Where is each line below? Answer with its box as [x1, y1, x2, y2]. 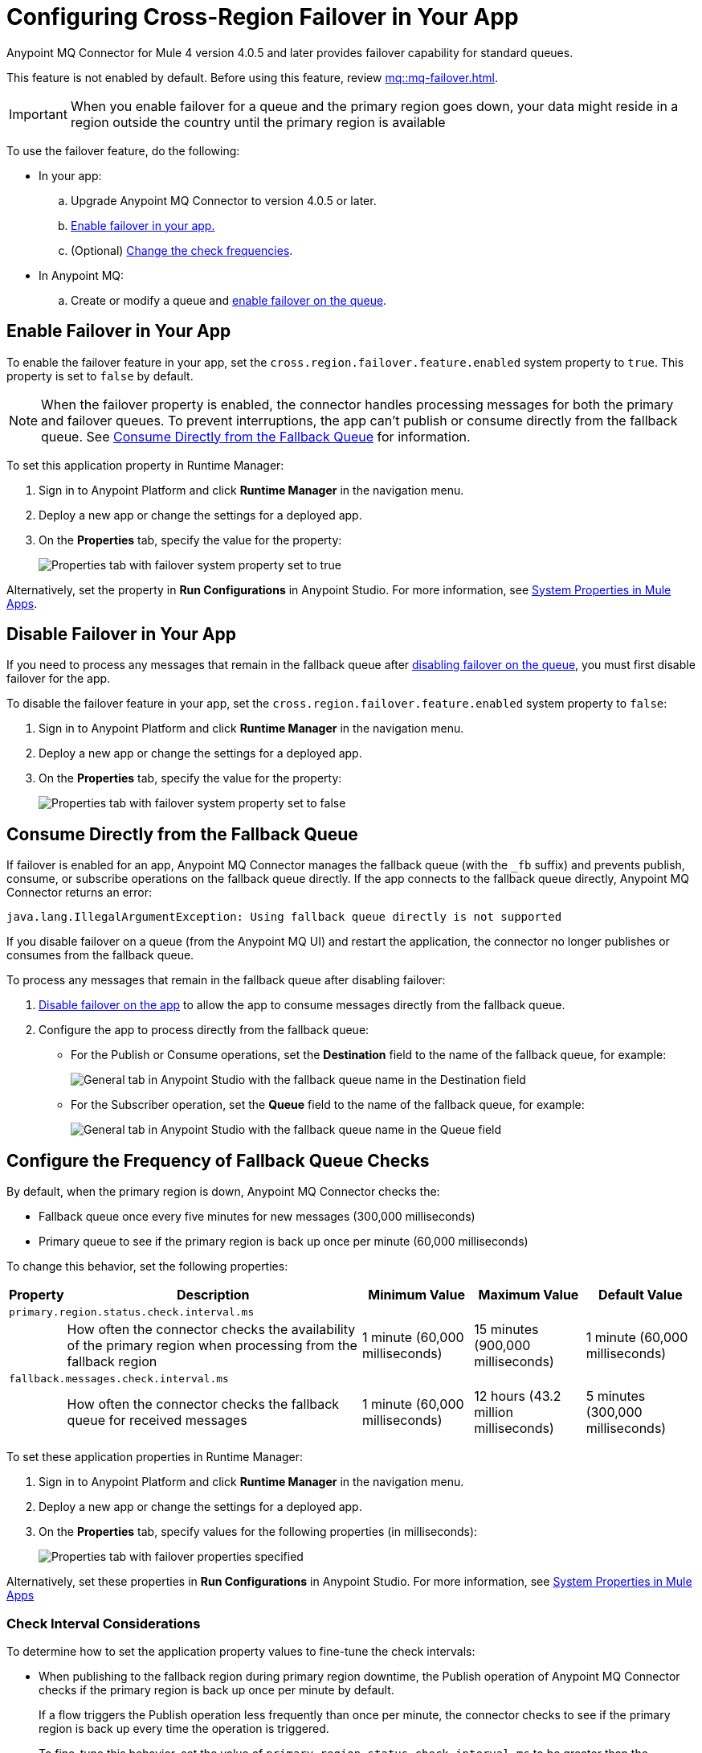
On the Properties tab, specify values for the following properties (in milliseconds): [39, 1525, 478, 1539]
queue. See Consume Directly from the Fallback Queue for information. [41, 428, 471, 445]
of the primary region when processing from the [67, 1337, 357, 1354]
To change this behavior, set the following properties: [6, 1259, 288, 1274]
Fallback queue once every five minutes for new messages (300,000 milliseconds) [39, 1209, 475, 1224]
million [474, 1404, 513, 1421]
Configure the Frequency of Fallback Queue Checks [6, 1150, 430, 1171]
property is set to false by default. [6, 368, 194, 383]
